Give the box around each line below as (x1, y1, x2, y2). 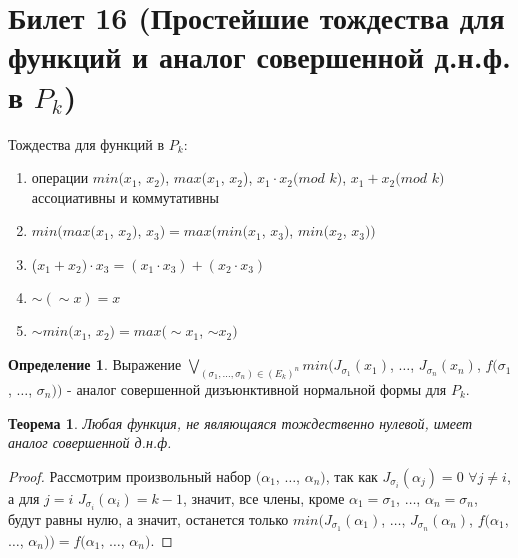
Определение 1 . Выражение (8, 354, 182, 375)
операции (31, 167, 89, 188)
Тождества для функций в (8, 133, 165, 154)
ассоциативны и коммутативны (31, 186, 220, 207)
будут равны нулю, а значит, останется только (8, 508, 289, 529)
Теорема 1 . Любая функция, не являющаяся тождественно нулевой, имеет (8, 412, 473, 433)
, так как (325, 465, 378, 486)
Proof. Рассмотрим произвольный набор (8, 465, 252, 486)
